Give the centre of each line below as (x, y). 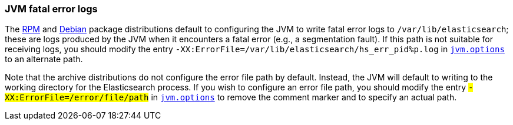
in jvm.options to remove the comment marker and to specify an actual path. (304, 97)
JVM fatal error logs (51, 9)
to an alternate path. (44, 59)
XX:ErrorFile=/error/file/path (77, 98)
